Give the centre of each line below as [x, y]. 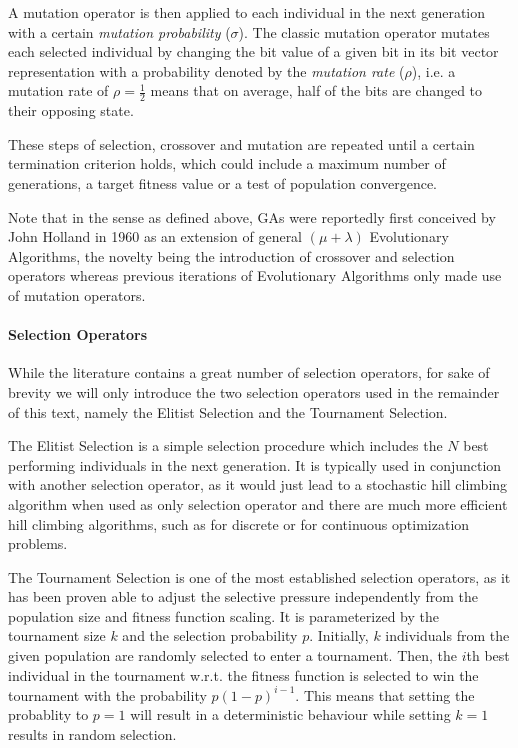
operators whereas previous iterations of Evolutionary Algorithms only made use [255, 275]
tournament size [57, 635]
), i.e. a [433, 70]
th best [488, 655]
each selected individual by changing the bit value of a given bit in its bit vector [253, 51]
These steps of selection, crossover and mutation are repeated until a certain [241, 143]
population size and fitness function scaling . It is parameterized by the [223, 615]
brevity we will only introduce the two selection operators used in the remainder [254, 391]
